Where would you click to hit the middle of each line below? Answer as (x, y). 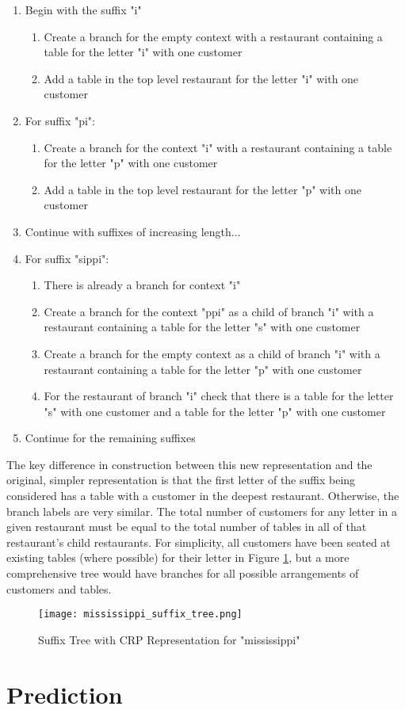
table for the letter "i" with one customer (143, 52)
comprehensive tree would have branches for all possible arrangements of (183, 573)
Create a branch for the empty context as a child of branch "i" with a (212, 353)
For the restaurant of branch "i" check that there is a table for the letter (219, 396)
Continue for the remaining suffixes (110, 438)
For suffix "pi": (60, 120)
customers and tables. (59, 588)
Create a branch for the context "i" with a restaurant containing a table (218, 147)
